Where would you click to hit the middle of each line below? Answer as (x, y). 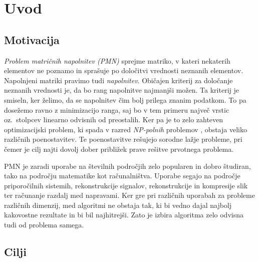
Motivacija (32, 39)
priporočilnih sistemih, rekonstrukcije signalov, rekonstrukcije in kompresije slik (126, 185)
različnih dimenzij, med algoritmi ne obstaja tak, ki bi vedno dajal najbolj (118, 205)
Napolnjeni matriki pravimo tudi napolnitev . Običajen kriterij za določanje (118, 80)
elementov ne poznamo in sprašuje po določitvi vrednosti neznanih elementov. (124, 70)
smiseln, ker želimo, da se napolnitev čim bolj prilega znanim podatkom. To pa (125, 99)
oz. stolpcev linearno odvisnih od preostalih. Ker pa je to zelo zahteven (114, 119)
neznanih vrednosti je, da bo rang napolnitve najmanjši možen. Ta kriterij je (121, 90)
